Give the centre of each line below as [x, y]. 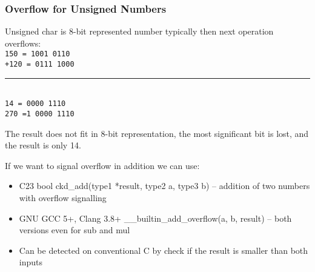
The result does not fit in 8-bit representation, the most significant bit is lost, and [157, 133]
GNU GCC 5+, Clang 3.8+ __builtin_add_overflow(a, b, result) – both [155, 218]
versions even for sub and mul [75, 230]
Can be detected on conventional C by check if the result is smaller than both [164, 250]
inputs [31, 262]
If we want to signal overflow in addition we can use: [102, 165]
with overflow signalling [63, 197]
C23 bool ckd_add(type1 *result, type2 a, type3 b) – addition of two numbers [164, 186]
